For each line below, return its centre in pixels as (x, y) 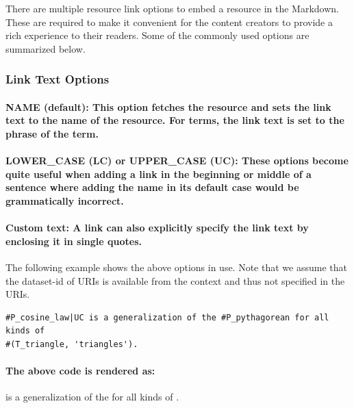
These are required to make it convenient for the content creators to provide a (169, 22)
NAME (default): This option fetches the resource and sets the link (168, 106)
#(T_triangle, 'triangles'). (72, 344)
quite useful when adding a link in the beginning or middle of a (159, 174)
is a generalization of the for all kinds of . (92, 397)
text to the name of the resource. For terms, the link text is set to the (175, 120)
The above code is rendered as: (80, 371)
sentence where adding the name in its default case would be (152, 187)
